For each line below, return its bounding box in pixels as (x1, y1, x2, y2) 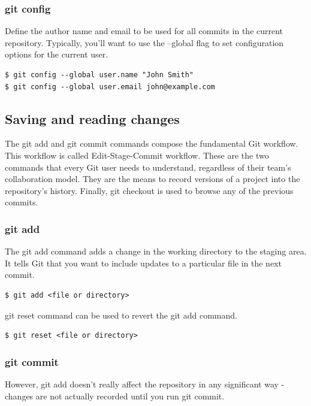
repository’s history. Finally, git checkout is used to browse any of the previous (5, 184, 294, 196)
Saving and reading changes (5, 109, 180, 128)
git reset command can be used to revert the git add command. (5, 308, 237, 321)
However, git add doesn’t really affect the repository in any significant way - (5, 377, 285, 390)
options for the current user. (5, 48, 108, 60)
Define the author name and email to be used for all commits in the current (5, 25, 283, 37)
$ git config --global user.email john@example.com (5, 82, 215, 91)
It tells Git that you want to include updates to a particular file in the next (5, 256, 282, 269)
